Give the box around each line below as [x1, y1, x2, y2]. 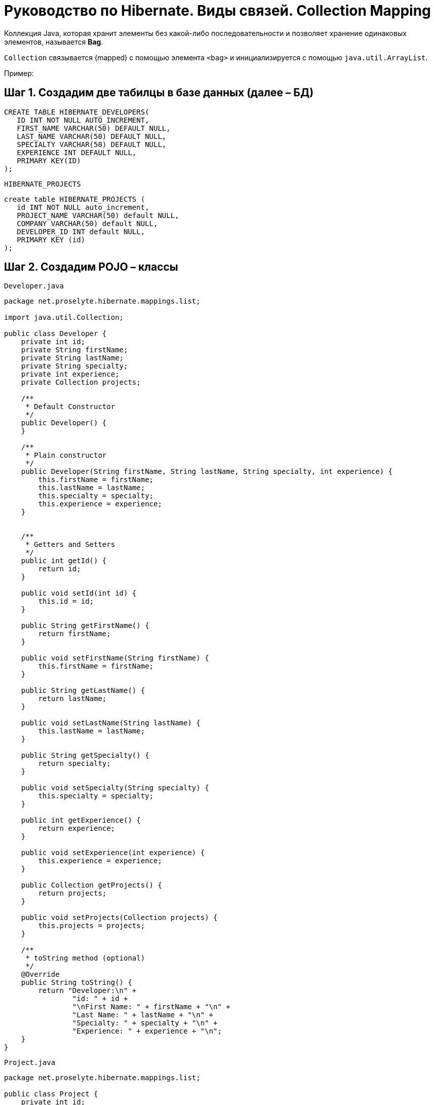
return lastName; [38, 694, 107, 703]
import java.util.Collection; [4, 313, 124, 322]
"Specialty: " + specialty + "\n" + [72, 1019, 218, 1027]
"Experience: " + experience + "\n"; [72, 1027, 222, 1036]
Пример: [4, 68, 34, 78]
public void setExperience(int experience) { [21, 849, 205, 857]
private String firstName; [21, 346, 128, 354]
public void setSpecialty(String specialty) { [21, 784, 209, 792]
